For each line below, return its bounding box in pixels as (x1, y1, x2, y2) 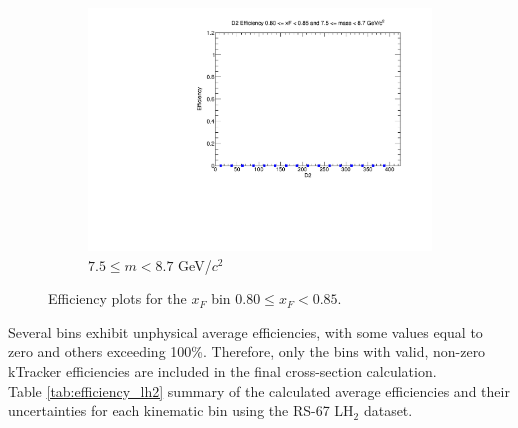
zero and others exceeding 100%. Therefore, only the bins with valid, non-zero (8, 341, 486, 362)
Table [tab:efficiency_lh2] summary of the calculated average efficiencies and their (8, 380, 510, 401)
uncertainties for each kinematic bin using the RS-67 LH (8, 400, 354, 421)
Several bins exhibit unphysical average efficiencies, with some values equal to (8, 321, 483, 342)
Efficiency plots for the (48, 288, 187, 309)
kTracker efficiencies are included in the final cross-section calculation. (8, 361, 437, 382)
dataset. (363, 400, 413, 421)
